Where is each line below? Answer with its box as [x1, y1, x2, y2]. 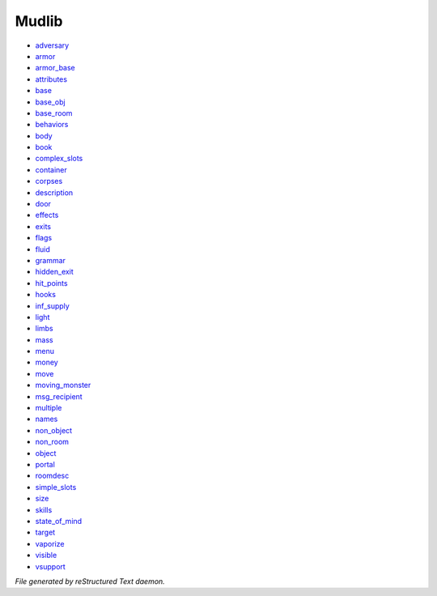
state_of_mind [35, 516, 83, 526]
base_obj [35, 97, 66, 107]
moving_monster [35, 381, 91, 390]
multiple [35, 403, 62, 413]
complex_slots [35, 154, 83, 164]
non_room [35, 437, 69, 447]
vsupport [35, 561, 66, 571]
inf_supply [35, 300, 70, 311]
